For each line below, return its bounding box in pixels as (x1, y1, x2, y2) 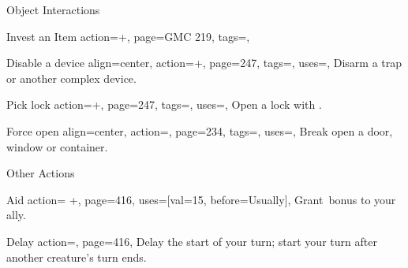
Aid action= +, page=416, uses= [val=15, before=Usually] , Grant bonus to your (6, 191, 396, 207)
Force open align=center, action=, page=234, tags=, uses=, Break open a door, (6, 122, 393, 139)
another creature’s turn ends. (6, 248, 147, 265)
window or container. (6, 138, 108, 154)
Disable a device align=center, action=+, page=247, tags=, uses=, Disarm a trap (6, 54, 402, 71)
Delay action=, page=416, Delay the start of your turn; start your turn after (6, 233, 377, 249)
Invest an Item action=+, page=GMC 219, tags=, (6, 28, 250, 44)
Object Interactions (6, 2, 100, 17)
